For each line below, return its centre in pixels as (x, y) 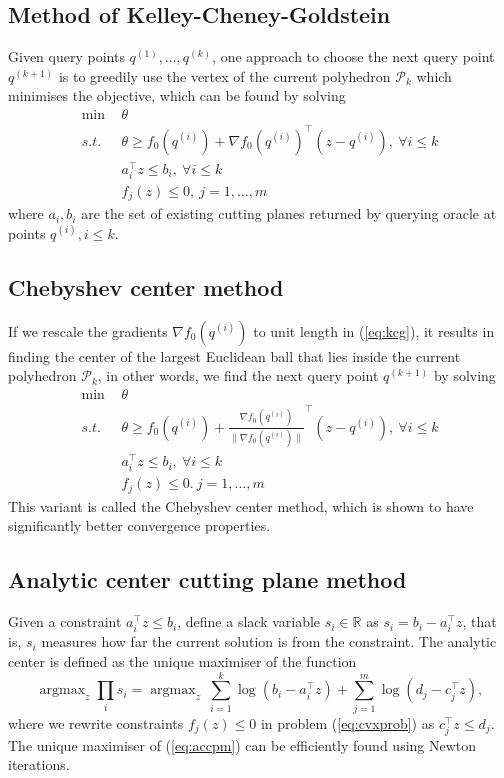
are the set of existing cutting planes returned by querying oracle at (289, 213)
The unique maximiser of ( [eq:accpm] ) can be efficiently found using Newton (242, 744)
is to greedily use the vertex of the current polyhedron (224, 75)
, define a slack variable (249, 621)
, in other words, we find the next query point (238, 375)
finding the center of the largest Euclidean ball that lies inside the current (234, 355)
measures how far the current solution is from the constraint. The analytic (269, 641)
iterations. (39, 764)
